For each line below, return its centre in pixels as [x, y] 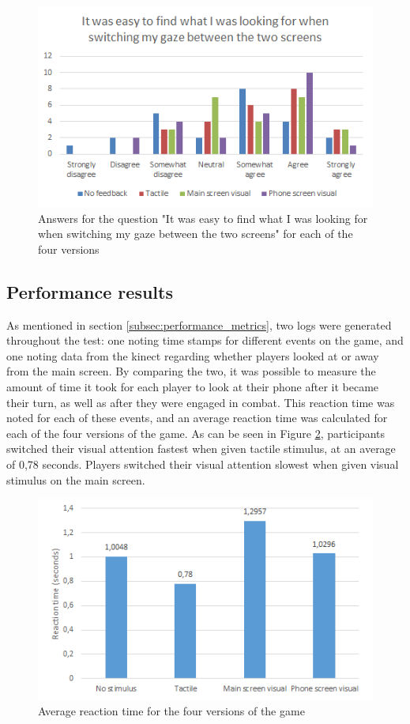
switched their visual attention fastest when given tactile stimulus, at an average [201, 449]
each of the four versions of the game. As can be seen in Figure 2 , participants [196, 433]
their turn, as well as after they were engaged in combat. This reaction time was [201, 402]
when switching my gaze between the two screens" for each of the [196, 234]
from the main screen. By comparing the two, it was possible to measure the [191, 371]
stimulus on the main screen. [76, 479]
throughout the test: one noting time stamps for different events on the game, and [205, 340]
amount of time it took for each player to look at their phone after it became [193, 386]
